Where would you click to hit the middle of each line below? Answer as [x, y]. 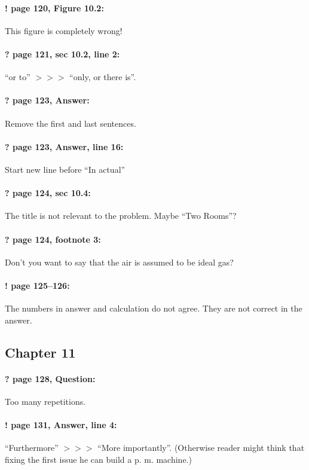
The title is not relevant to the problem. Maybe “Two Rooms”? [121, 216]
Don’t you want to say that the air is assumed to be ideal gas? [119, 262]
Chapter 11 [40, 352]
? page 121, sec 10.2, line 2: [62, 54]
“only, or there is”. [103, 77]
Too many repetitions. [45, 401]
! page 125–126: [37, 285]
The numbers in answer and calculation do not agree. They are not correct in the [154, 308]
